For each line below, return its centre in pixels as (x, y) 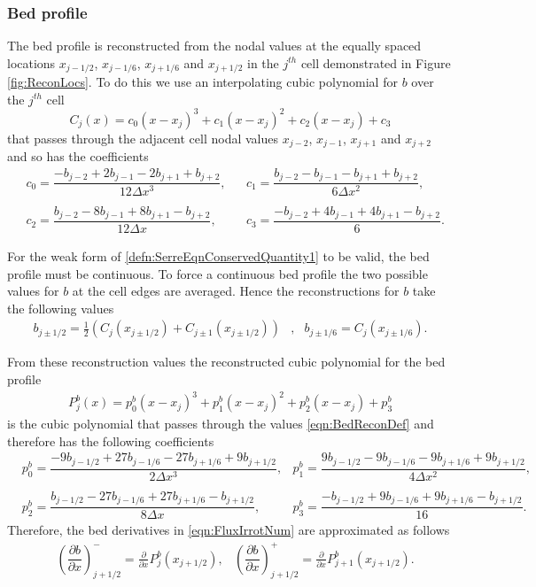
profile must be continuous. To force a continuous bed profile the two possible (218, 273)
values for (33, 291)
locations (31, 62)
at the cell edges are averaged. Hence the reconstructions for (236, 291)
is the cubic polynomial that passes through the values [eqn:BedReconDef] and (221, 424)
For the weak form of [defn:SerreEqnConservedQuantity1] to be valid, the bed (218, 256)
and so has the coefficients (78, 156)
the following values (61, 308)
